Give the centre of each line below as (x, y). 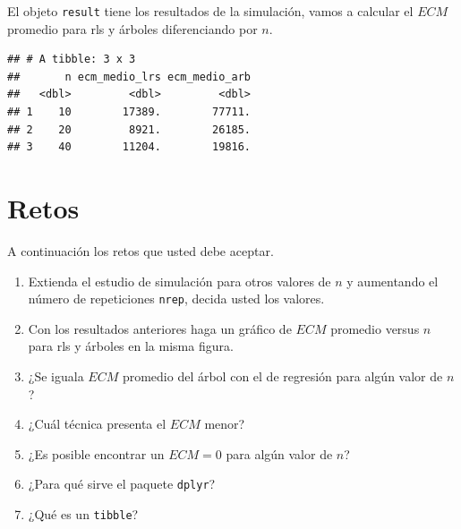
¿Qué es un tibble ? (83, 514)
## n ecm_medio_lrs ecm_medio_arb (129, 77)
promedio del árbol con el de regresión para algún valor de (282, 375)
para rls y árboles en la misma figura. (131, 346)
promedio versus (375, 328)
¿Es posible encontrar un (96, 453)
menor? (225, 424)
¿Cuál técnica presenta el (97, 424)
